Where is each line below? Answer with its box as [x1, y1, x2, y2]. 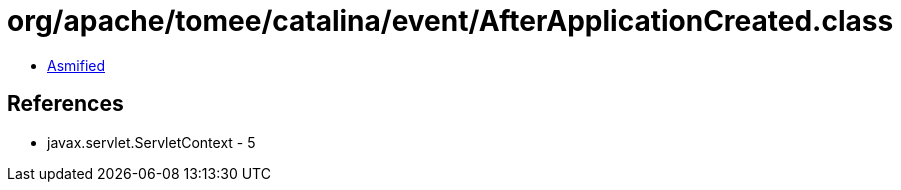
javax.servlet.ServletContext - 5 [47, 133, 256, 151]
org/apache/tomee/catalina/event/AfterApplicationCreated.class [7, 4, 894, 38]
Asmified [47, 56, 106, 74]
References [7, 91, 124, 117]
